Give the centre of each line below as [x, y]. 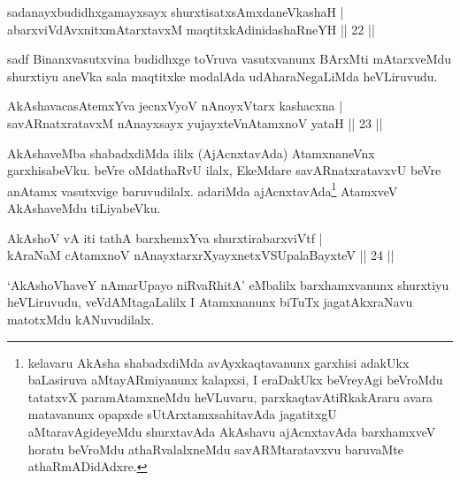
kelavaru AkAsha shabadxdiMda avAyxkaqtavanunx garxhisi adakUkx [218, 362]
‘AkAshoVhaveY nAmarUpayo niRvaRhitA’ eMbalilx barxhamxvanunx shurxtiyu [228, 284]
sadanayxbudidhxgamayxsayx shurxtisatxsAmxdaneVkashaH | [176, 11]
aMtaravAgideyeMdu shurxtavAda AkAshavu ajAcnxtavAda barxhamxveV [232, 431]
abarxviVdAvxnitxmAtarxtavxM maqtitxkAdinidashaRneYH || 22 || [191, 29]
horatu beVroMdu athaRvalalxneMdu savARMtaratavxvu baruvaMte [216, 449]
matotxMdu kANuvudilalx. [81, 319]
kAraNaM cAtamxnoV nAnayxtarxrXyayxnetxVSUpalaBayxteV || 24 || [201, 255]
